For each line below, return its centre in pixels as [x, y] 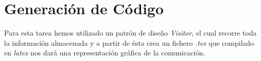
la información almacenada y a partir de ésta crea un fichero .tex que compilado [129, 42]
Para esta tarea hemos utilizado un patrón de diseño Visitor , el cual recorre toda [130, 33]
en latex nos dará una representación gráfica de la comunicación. [105, 53]
